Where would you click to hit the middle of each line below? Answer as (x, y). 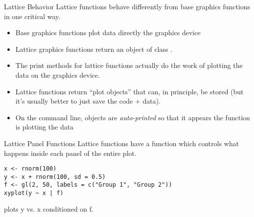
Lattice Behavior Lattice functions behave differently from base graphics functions (127, 6)
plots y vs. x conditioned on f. (49, 208)
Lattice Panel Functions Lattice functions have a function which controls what (122, 143)
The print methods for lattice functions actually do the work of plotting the (129, 65)
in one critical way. (32, 16)
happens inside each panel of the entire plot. (70, 153)
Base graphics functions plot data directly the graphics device (108, 33)
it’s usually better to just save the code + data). (88, 101)
